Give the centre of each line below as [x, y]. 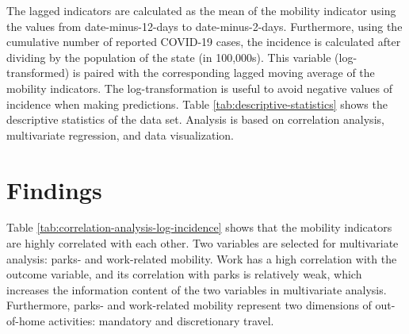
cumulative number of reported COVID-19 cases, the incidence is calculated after [204, 42]
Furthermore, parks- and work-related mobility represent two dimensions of [189, 305]
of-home [26, 321]
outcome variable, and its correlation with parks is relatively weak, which [184, 274]
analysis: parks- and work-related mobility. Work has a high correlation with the [202, 258]
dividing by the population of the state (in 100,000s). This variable [169, 57]
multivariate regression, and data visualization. [120, 134]
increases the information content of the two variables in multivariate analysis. [197, 289]
